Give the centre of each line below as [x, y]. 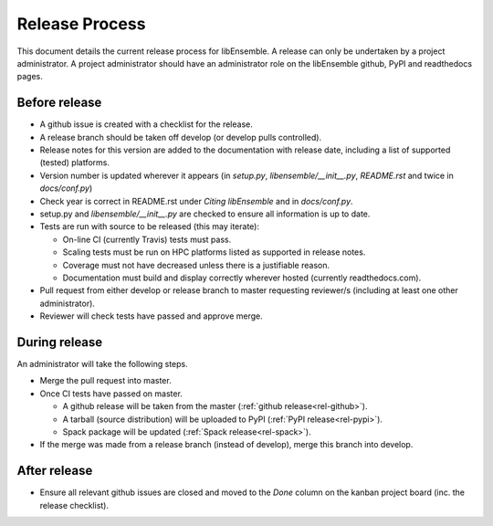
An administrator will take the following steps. [102, 364]
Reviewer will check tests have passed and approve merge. [152, 316]
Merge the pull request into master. [106, 381]
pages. [30, 77]
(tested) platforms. [74, 163]
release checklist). [74, 505]
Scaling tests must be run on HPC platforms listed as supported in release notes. [214, 252]
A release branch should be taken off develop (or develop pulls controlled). [181, 137]
